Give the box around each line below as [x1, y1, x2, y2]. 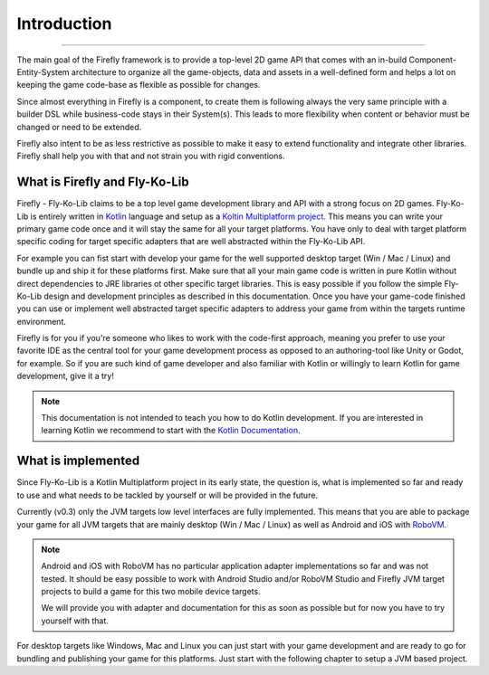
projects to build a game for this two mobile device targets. [41, 586, 262, 597]
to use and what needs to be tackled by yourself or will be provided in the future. [16, 490, 319, 500]
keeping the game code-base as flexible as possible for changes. [16, 80, 261, 90]
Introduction [16, 14, 112, 33]
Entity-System [16, 66, 70, 77]
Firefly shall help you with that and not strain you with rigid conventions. [16, 150, 285, 162]
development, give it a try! [16, 371, 115, 382]
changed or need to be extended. [16, 121, 142, 132]
